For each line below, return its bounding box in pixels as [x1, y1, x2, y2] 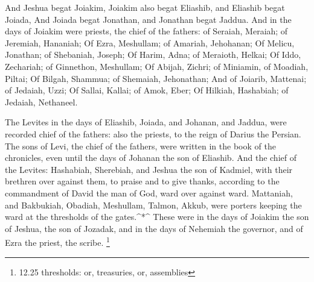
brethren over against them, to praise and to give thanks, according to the [5, 175, 280, 187]
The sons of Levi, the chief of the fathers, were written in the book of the [5, 139, 276, 152]
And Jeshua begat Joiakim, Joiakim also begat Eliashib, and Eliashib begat [5, 1, 285, 13]
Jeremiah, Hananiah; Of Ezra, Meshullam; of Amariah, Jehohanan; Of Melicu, [5, 36, 295, 49]
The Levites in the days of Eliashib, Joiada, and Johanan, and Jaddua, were [5, 116, 287, 128]
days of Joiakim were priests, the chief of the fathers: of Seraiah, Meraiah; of [5, 25, 288, 37]
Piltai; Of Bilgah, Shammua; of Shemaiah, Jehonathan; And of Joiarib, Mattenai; [5, 72, 307, 84]
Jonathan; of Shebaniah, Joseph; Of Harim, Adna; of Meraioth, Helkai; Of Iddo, [5, 48, 301, 61]
